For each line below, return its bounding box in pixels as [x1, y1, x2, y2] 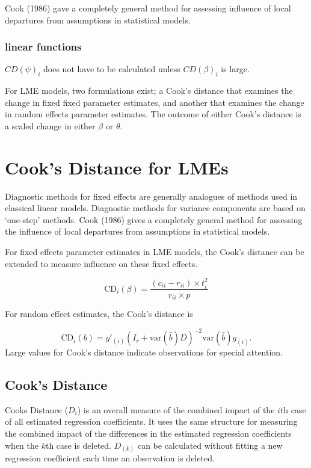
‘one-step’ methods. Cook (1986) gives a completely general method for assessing [5, 213, 303, 226]
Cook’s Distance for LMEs [5, 155, 229, 179]
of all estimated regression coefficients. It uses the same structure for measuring [5, 415, 298, 428]
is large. [221, 63, 250, 75]
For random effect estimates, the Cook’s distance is [5, 307, 193, 319]
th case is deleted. [45, 439, 111, 451]
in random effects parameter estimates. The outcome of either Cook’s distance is [5, 108, 301, 120]
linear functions [5, 39, 82, 54]
